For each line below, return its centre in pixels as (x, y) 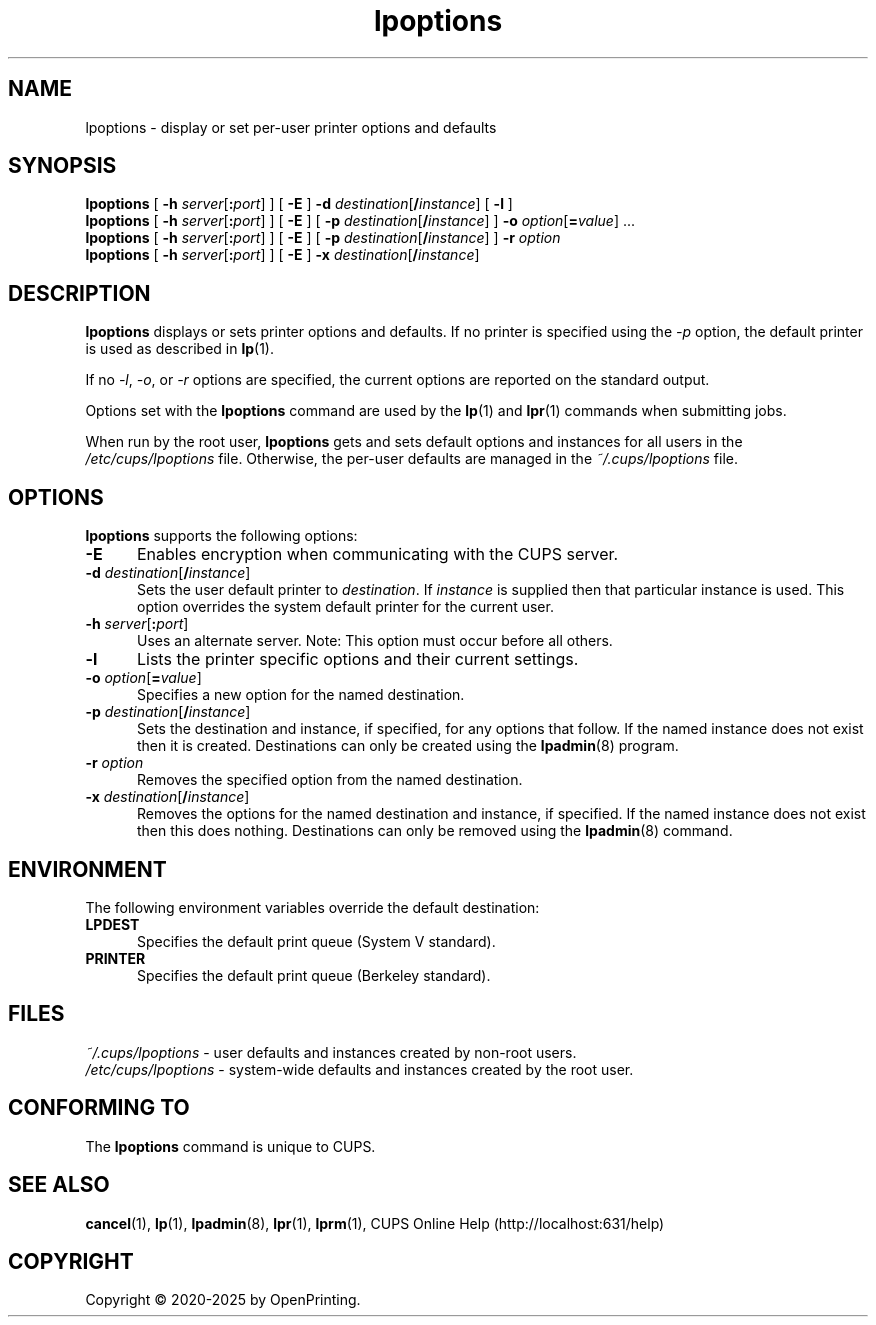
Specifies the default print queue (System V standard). (316, 941)
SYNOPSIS (62, 166)
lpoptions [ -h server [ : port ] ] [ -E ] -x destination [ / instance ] (282, 255)
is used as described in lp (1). (179, 349)
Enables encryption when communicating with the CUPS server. (377, 554)
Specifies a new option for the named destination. (301, 695)
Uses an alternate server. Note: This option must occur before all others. (375, 641)
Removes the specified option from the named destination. (330, 780)
